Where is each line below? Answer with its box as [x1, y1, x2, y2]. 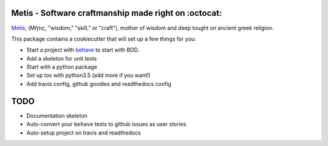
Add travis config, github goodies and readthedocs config [26, 80, 171, 87]
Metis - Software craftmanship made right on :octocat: [11, 8, 222, 18]
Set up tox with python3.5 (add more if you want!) [26, 71, 151, 79]
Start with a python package [26, 64, 97, 71]
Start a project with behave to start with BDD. [26, 46, 140, 54]
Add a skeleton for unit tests [26, 55, 97, 62]
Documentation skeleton [26, 112, 88, 119]
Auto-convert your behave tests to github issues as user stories [26, 121, 186, 128]
